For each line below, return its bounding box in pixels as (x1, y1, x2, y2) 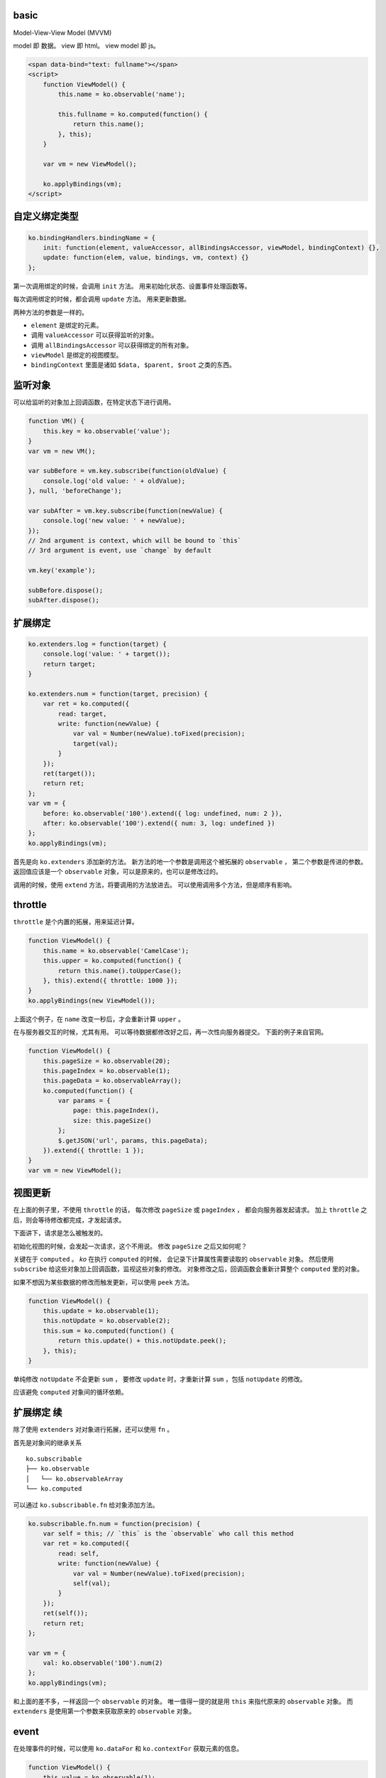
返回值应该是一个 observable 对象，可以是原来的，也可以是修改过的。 (13, 868, 223, 876)
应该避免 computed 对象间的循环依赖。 (13, 1388, 128, 1397)
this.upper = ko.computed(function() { (43, 957, 182, 965)
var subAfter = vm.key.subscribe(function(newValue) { (28, 506, 223, 515)
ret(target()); (43, 770, 96, 778)
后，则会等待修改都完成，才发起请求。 (13, 1215, 126, 1224)
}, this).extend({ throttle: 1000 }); (43, 976, 178, 984)
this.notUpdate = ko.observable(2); (43, 1316, 170, 1325)
